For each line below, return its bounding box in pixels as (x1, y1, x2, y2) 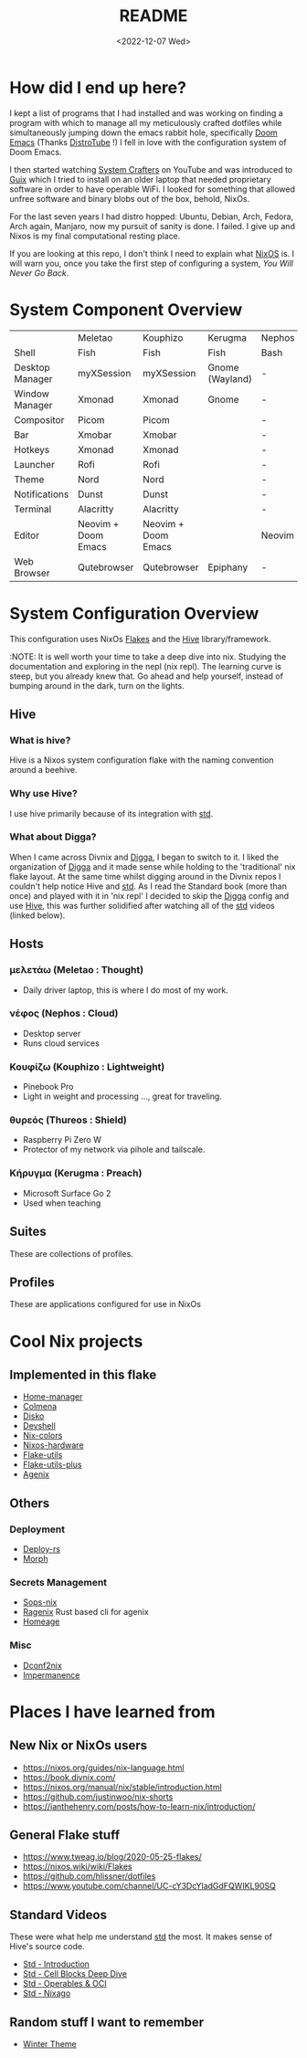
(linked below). (9, 910, 66, 921)
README (119, 5, 188, 26)
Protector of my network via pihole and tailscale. (22, 1144, 206, 1156)
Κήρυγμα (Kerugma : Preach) (9, 1166, 143, 1179)
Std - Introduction (22, 1958, 90, 1969)
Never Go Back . (9, 267, 69, 279)
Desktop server (22, 1028, 81, 1039)
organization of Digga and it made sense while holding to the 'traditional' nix (9, 860, 296, 872)
